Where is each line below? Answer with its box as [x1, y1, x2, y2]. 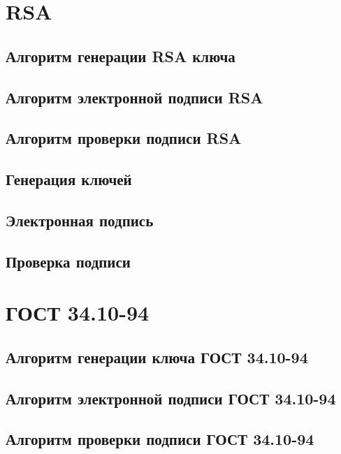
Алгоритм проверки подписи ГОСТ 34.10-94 [6, 428, 314, 450]
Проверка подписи [6, 250, 131, 272]
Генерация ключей [6, 168, 132, 190]
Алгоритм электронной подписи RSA [6, 86, 263, 108]
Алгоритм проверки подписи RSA [6, 127, 242, 149]
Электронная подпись [6, 209, 154, 230]
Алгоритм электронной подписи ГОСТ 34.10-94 [6, 387, 336, 409]
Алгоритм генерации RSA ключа [6, 45, 235, 66]
